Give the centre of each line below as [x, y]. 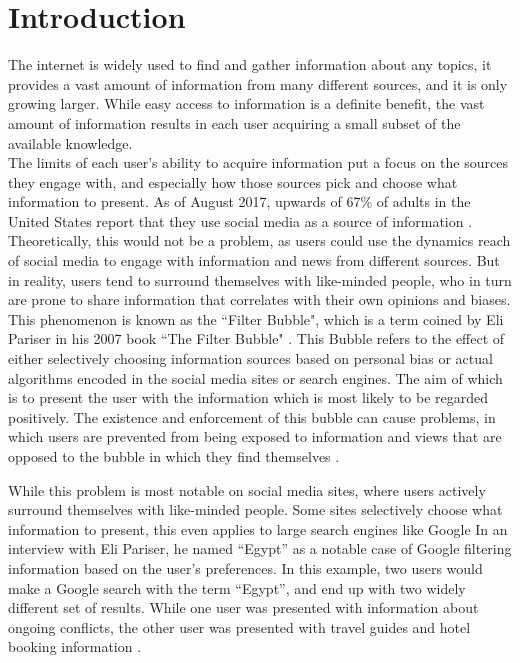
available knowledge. [70, 142]
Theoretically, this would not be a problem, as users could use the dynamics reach [259, 240]
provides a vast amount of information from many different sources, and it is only [258, 83]
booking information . [75, 646]
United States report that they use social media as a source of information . [240, 220]
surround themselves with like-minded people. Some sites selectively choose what [255, 509]
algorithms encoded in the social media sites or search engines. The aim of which [255, 377]
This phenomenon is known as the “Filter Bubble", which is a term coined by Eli [256, 318]
